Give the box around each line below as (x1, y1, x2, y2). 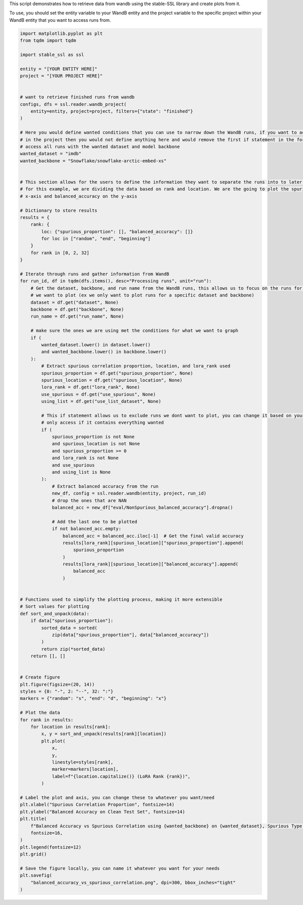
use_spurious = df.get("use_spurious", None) (41, 391, 156, 397)
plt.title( (20, 816, 47, 822)
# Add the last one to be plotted (52, 519, 137, 524)
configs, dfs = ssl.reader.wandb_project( (20, 101, 127, 107)
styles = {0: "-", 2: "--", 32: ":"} (20, 689, 114, 695)
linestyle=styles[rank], (52, 759, 114, 765)
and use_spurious (52, 462, 95, 468)
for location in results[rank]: (30, 724, 111, 730)
